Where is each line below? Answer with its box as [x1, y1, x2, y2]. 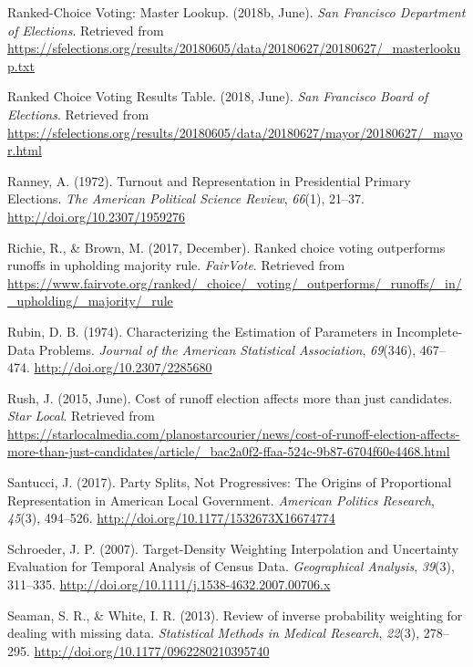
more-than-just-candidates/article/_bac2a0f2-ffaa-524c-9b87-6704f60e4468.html [7, 442, 450, 461]
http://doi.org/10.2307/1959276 [7, 206, 185, 225]
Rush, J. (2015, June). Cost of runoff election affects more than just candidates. [7, 388, 453, 407]
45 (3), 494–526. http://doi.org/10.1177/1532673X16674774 [7, 508, 335, 527]
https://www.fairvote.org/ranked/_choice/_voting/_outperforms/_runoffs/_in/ [7, 273, 462, 292]
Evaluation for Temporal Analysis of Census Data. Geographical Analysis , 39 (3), [7, 557, 455, 576]
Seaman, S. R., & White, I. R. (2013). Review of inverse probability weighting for [7, 605, 463, 624]
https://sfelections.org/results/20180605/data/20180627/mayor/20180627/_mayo [7, 122, 463, 141]
